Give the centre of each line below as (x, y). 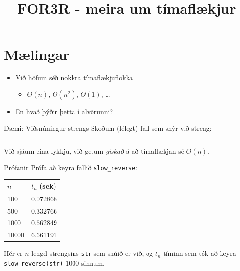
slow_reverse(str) (34, 263)
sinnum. (93, 262)
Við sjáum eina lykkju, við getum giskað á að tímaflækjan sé (94, 151)
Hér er (13, 253)
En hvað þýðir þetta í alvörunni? (64, 111)
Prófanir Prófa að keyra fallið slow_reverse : (71, 167)
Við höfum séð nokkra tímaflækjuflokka (74, 78)
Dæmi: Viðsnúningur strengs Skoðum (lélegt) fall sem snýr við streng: (108, 128)
